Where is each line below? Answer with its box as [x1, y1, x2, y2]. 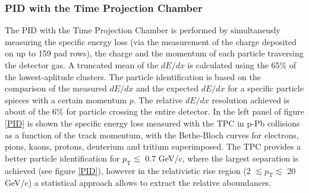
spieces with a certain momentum [5, 93, 127, 106]
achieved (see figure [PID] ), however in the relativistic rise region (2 [5, 164, 251, 176]
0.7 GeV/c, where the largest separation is [145, 151, 299, 164]
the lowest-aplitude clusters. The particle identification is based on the [5, 70, 261, 83]
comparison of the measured [5, 82, 107, 94]
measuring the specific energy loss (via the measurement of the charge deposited [5, 35, 297, 48]
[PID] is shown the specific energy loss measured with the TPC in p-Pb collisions [5, 116, 300, 129]
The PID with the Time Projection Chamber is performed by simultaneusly [5, 24, 280, 36]
